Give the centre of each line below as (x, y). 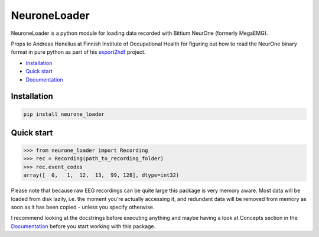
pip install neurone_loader (64, 114)
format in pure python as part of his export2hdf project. (78, 52)
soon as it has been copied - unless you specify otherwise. (83, 207)
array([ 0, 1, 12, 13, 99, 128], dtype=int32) (101, 175)
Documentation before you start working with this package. (83, 226)
